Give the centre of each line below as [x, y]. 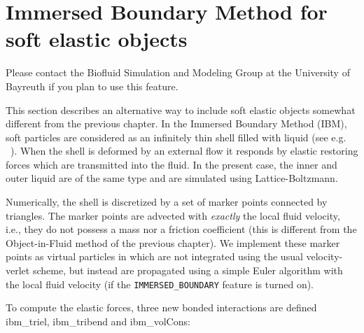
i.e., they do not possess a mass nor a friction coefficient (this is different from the [181, 229]
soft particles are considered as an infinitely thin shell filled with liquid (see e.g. [176, 137]
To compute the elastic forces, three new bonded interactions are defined [161, 307]
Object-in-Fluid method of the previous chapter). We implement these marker [173, 242]
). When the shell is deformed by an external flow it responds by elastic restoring [184, 151]
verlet [18, 270]
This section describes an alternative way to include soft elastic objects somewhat [181, 109]
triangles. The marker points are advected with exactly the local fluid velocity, [173, 215]
